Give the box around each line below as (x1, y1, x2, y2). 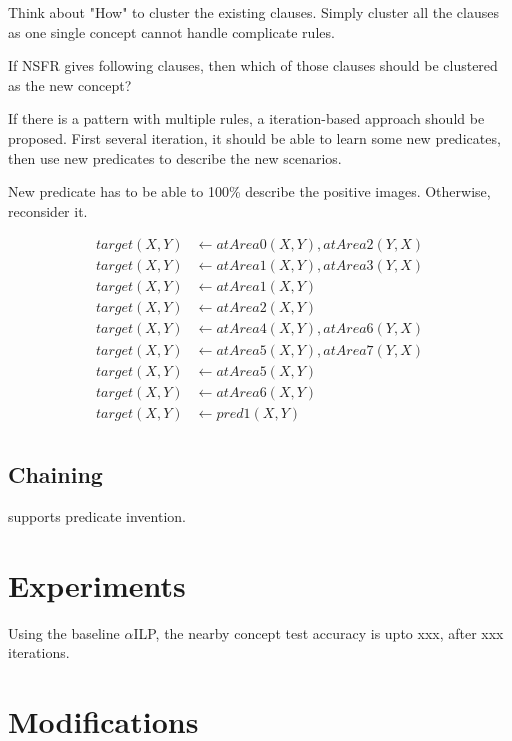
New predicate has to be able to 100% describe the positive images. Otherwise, (8, 181, 491, 202)
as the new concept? (8, 74, 132, 95)
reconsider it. (8, 200, 88, 221)
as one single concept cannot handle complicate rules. (8, 21, 335, 42)
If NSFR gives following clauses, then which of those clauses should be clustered (8, 55, 498, 76)
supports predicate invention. (8, 505, 186, 526)
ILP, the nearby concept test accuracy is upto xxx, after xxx (133, 622, 504, 643)
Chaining (8, 459, 103, 490)
